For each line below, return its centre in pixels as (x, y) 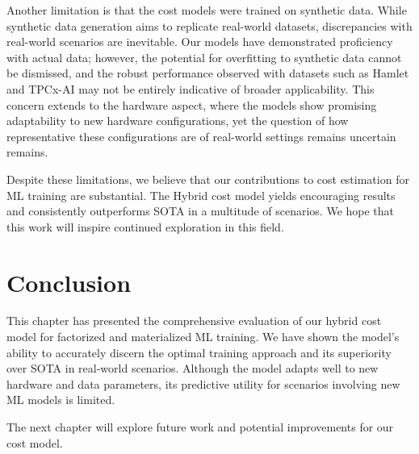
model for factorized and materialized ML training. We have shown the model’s (203, 337)
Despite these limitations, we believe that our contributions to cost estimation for (208, 179)
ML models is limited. (61, 400)
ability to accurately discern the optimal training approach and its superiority (199, 352)
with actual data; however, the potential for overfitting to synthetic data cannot (204, 57)
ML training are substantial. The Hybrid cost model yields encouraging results (201, 195)
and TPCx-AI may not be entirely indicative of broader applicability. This (191, 88)
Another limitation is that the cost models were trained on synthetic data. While (207, 10)
